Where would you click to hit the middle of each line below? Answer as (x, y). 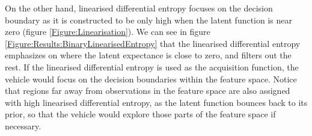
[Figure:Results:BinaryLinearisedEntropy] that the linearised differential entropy (153, 43)
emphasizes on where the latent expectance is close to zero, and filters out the (148, 55)
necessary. (23, 125)
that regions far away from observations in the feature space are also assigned (148, 91)
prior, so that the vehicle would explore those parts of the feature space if (140, 114)
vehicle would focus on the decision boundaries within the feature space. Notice (151, 79)
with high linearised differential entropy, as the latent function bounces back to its (156, 102)
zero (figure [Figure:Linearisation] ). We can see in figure (108, 32)
